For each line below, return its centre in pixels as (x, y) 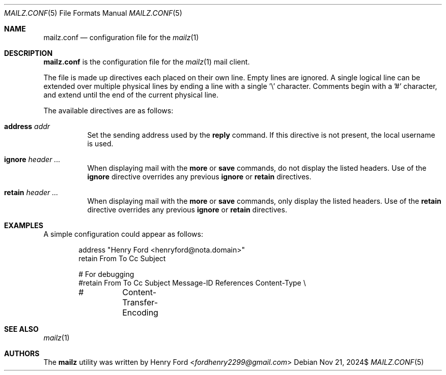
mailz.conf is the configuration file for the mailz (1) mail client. (147, 62)
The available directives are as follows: (108, 111)
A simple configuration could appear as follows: (123, 234)
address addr (27, 126)
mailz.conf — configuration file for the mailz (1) (121, 37)
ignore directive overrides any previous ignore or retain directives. (199, 177)
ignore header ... (32, 159)
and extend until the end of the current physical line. (131, 95)
